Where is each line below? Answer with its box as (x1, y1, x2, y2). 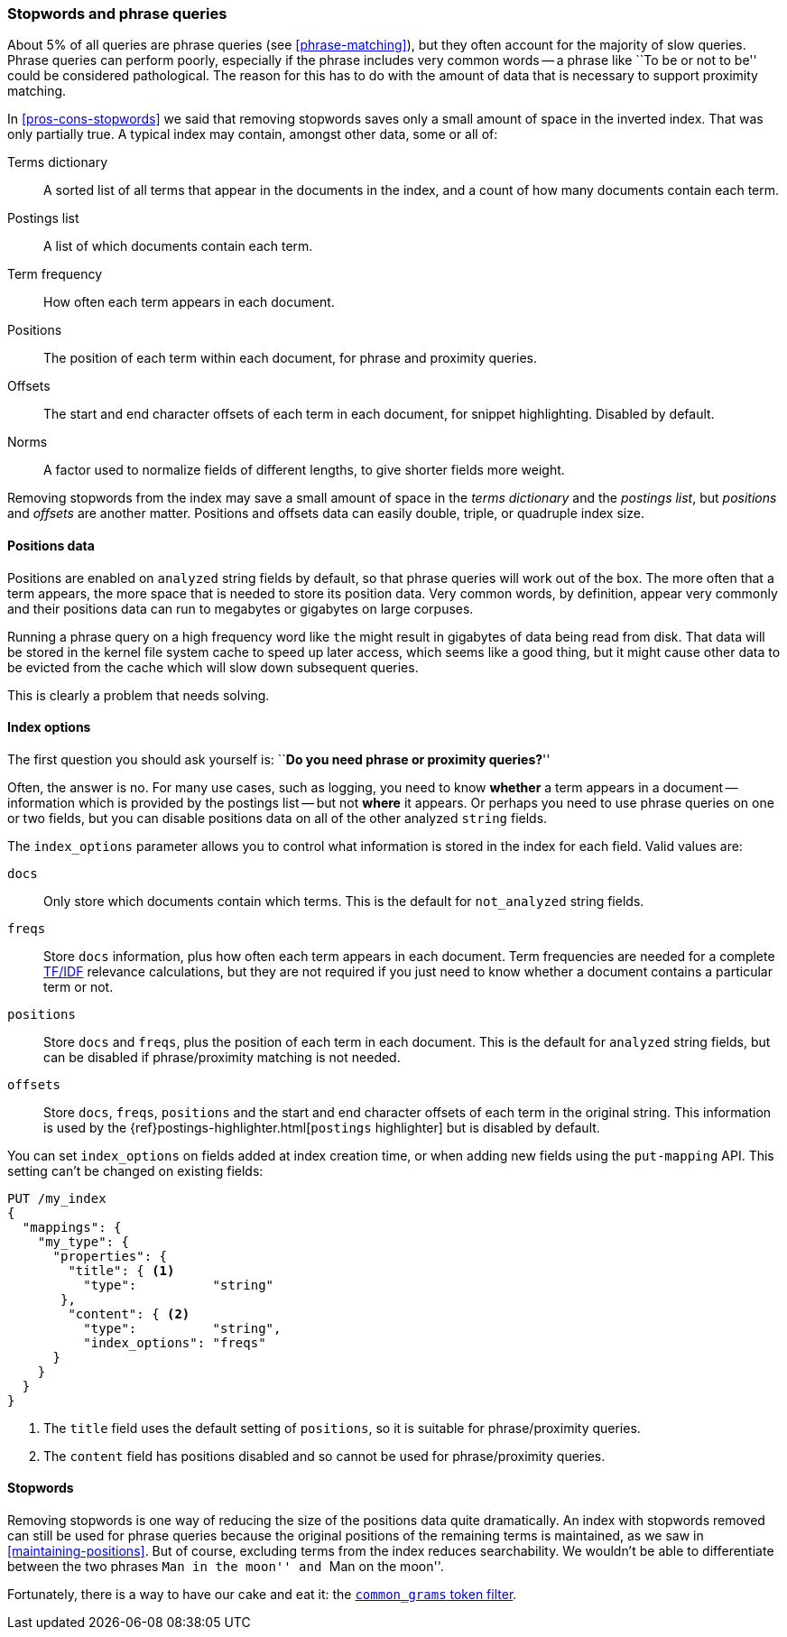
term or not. (43, 978, 114, 994)
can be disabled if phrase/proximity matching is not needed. (43, 1049, 401, 1065)
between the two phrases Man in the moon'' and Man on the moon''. (7, 1558, 444, 1575)
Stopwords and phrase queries (7, 5, 227, 23)
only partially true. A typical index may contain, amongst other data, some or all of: (7, 126, 498, 143)
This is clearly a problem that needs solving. (7, 687, 270, 703)
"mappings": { (22, 1219, 122, 1235)
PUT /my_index (7, 1190, 106, 1206)
